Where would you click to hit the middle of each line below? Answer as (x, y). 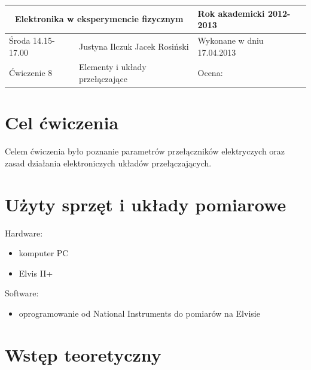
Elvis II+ (36, 273)
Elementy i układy (112, 67)
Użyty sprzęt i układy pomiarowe (146, 204)
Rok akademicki (231, 13)
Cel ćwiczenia (62, 122)
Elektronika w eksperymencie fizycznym (99, 19)
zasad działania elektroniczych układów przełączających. (108, 163)
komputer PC (44, 253)
